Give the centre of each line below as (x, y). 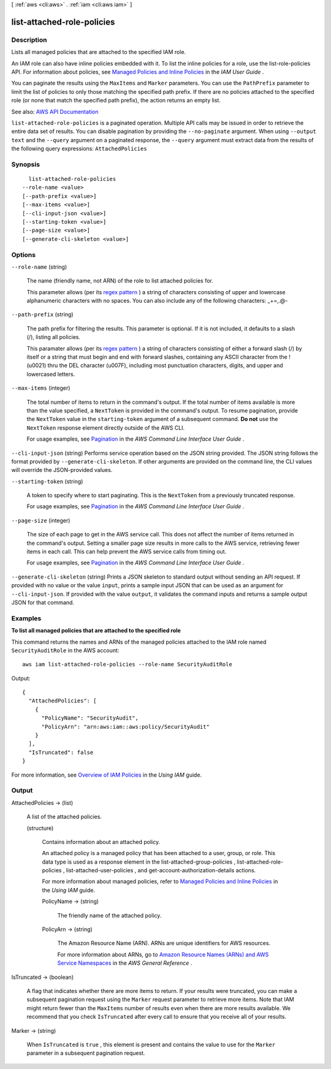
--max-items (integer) (41, 388)
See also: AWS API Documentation (55, 112)
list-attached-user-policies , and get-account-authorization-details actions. (161, 870)
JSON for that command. (43, 603)
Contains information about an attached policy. (101, 842)
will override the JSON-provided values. (62, 470)
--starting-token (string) (47, 481)
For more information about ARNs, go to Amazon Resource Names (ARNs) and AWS (163, 954)
